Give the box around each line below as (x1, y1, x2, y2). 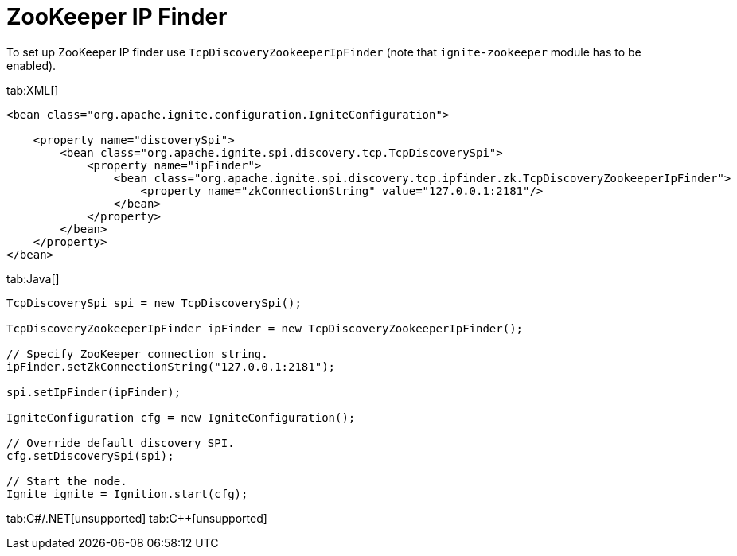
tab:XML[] (6, 83, 59, 97)
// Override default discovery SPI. (6, 436, 235, 449)
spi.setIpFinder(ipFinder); (6, 385, 181, 399)
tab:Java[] (6, 271, 60, 286)
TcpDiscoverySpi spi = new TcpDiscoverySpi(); (6, 296, 302, 309)
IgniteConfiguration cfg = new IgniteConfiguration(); (6, 410, 356, 424)
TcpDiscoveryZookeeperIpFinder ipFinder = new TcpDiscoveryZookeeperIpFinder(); (6, 321, 524, 335)
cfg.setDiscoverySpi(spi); (6, 449, 174, 462)
